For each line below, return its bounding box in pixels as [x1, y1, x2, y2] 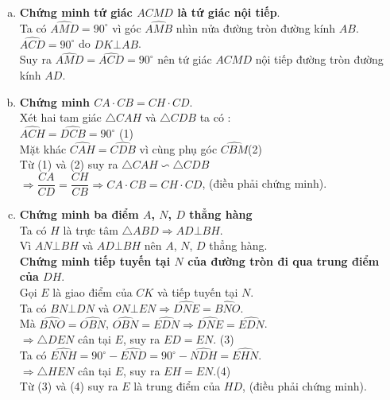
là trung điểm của [133, 378, 221, 394]
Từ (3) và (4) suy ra [19, 378, 118, 394]
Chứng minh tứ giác [19, 4, 133, 20]
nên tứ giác [157, 51, 212, 68]
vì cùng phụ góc [139, 140, 218, 157]
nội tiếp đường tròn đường [255, 51, 384, 68]
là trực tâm [63, 221, 118, 238]
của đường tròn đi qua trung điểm [187, 252, 380, 269]
